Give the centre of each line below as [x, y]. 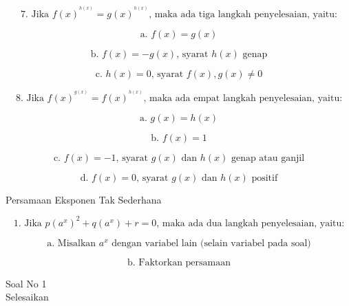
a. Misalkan [72, 243]
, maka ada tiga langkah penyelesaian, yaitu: [243, 14]
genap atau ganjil [268, 158]
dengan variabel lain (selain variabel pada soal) [211, 243]
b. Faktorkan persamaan [179, 262]
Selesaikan [27, 297]
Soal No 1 [26, 283]
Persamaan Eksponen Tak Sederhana [84, 199]
